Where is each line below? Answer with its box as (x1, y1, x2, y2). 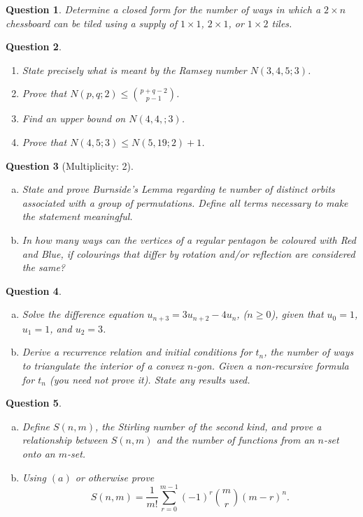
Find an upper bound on (22, 111, 126, 126)
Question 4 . (6, 283, 62, 298)
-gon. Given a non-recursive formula (193, 358, 349, 372)
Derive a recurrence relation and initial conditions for (22, 344, 252, 359)
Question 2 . (6, 39, 62, 54)
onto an (22, 446, 55, 460)
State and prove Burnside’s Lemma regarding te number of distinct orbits (22, 182, 335, 196)
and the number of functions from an (156, 432, 315, 447)
